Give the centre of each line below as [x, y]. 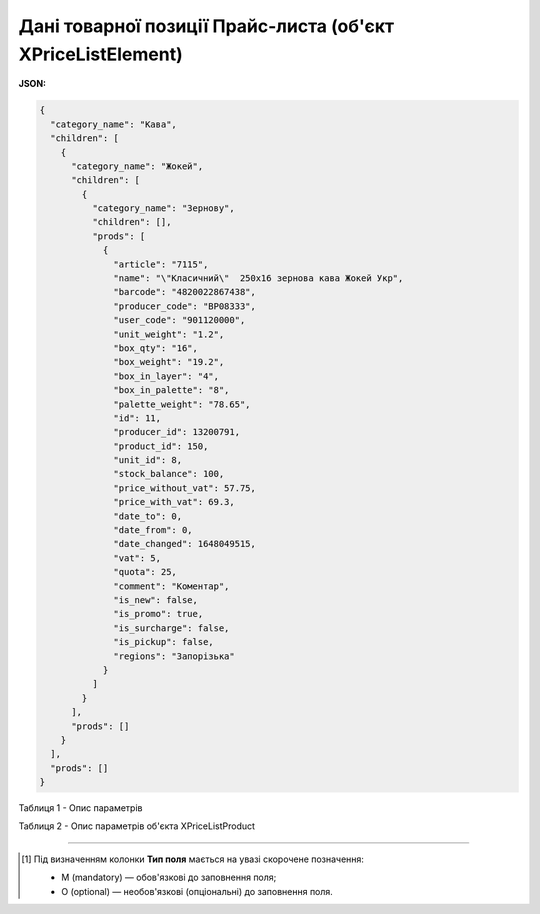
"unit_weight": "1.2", [169, 334]
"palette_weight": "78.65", [182, 404]
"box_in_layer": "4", [166, 376]
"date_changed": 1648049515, [185, 544]
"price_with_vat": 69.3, [174, 502]
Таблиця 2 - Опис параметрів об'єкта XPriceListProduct [136, 826]
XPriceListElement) [101, 54]
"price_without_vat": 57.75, [185, 488]
